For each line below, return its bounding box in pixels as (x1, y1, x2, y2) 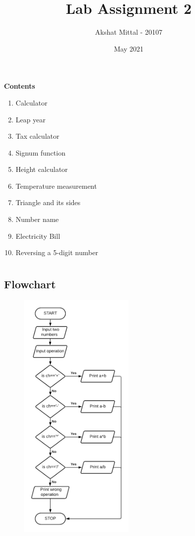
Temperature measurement (15, 180, 97, 191)
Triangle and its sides (15, 197, 81, 208)
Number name (15, 214, 59, 224)
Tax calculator (15, 131, 59, 141)
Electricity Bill (15, 230, 60, 241)
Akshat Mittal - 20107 (95, 27, 162, 37)
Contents (4, 81, 35, 91)
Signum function (15, 147, 66, 158)
